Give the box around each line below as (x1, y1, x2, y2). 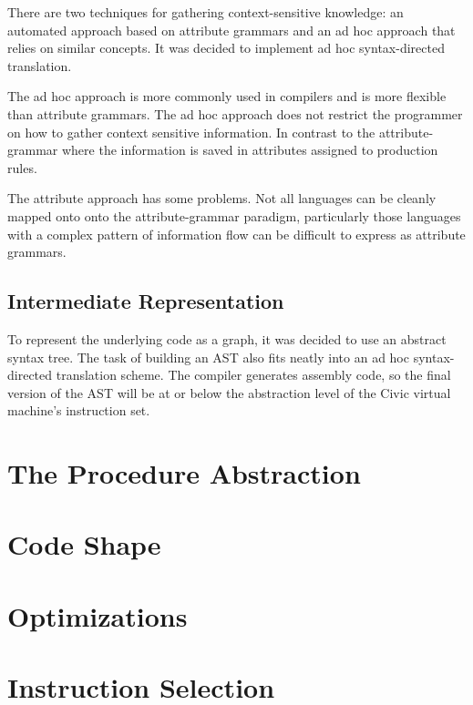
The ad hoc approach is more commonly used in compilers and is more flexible (7, 87, 447, 106)
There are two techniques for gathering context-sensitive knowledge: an (7, 3, 404, 21)
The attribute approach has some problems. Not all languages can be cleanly (7, 189, 437, 208)
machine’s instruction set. (7, 401, 150, 420)
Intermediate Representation (7, 287, 284, 315)
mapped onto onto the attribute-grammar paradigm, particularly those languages (7, 206, 461, 225)
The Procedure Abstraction (7, 455, 361, 492)
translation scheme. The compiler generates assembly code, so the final (56, 365, 451, 384)
